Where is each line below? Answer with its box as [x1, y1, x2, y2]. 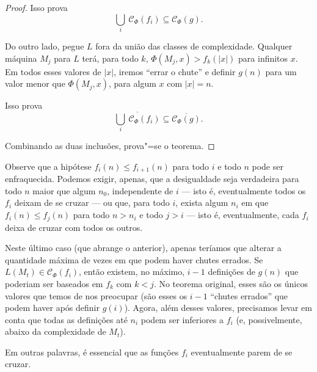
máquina [5, 51, 37, 64]
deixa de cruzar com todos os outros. [5, 221, 143, 233]
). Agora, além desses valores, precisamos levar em [124, 301, 312, 314]
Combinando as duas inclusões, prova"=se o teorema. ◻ [5, 139, 215, 152]
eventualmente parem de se [191, 345, 293, 358]
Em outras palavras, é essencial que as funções [5, 345, 179, 358]
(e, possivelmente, [236, 313, 302, 326]
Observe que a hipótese [5, 159, 92, 172]
